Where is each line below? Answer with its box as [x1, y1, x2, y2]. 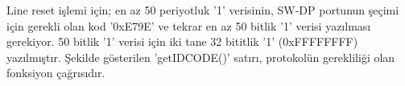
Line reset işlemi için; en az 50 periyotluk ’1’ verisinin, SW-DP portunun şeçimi [6, 2, 399, 18]
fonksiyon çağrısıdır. [6, 64, 105, 81]
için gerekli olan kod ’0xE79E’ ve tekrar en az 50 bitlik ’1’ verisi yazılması [6, 17, 371, 34]
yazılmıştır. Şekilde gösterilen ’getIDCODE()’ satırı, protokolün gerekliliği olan [6, 48, 395, 65]
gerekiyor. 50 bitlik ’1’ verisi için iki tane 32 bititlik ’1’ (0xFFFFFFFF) [6, 33, 358, 50]
